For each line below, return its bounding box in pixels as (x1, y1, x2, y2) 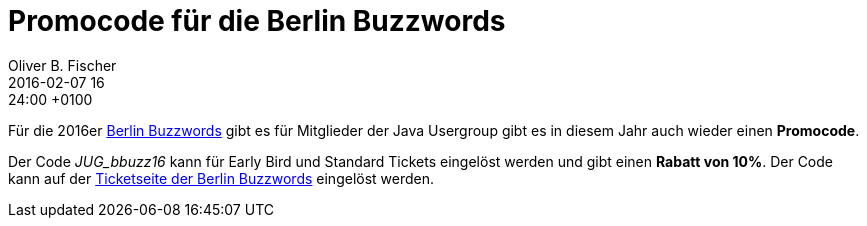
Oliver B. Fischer (8, 56, 117, 74)
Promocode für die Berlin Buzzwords (8, 4, 506, 38)
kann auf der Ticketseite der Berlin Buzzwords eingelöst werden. (8, 169, 435, 187)
